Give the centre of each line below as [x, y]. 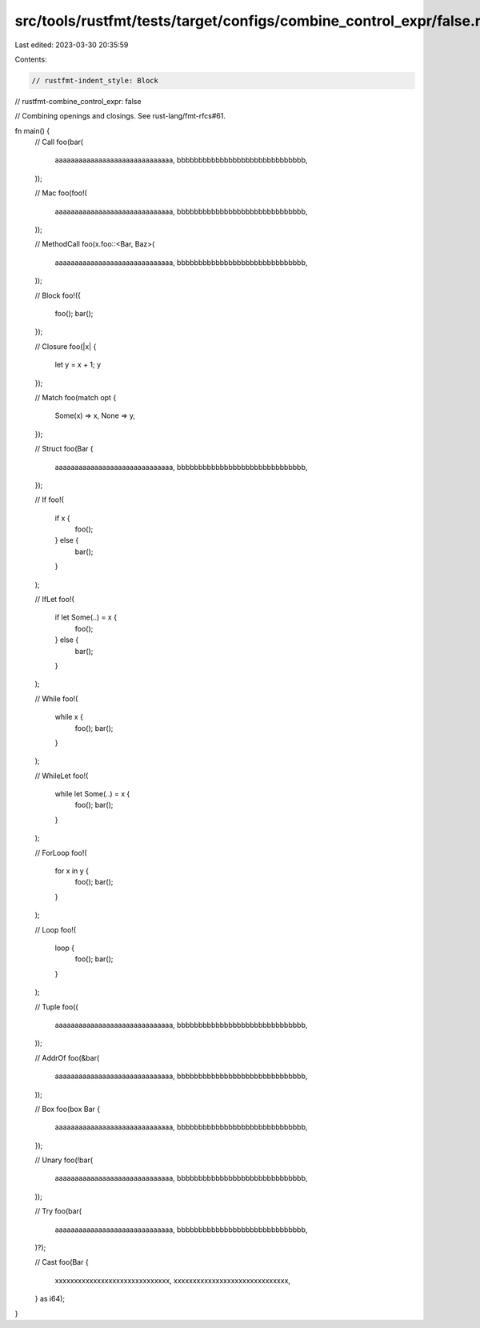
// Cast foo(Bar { [62, 1262]
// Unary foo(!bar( [64, 1160]
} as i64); [50, 1299]
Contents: [31, 59]
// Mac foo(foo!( [61, 193]
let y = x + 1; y [78, 365]
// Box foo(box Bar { [67, 1109]
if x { [63, 518]
